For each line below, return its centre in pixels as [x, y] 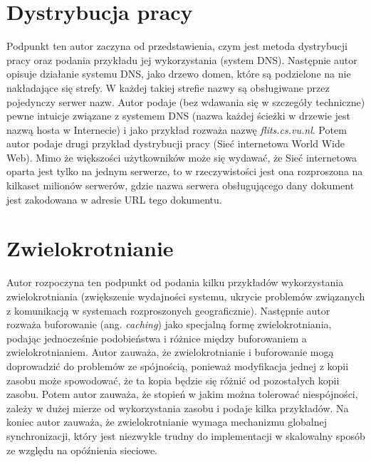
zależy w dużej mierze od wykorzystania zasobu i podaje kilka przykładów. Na [178, 408]
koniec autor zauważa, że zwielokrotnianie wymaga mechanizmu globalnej [167, 422]
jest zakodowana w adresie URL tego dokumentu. [114, 199]
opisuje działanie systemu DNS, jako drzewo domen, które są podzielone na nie [179, 74]
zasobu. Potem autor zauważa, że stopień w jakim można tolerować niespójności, [182, 394]
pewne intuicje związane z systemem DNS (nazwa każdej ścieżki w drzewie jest [179, 116]
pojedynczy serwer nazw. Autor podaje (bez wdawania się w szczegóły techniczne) [186, 101]
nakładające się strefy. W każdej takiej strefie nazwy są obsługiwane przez [168, 87]
